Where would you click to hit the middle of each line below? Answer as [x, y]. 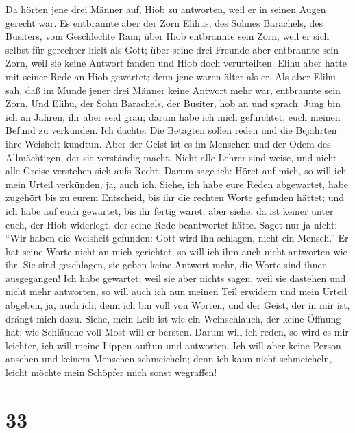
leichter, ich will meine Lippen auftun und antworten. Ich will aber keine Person [173, 345]
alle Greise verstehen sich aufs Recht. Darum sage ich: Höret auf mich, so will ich [176, 171]
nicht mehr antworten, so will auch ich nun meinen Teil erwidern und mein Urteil [176, 291]
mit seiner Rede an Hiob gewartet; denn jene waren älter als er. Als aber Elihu [171, 76]
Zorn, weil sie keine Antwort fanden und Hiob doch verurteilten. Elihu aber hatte [176, 63]
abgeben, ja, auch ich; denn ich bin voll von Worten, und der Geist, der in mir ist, [178, 305]
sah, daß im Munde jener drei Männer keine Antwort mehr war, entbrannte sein [173, 90]
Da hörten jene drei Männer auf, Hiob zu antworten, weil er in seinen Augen [166, 9]
